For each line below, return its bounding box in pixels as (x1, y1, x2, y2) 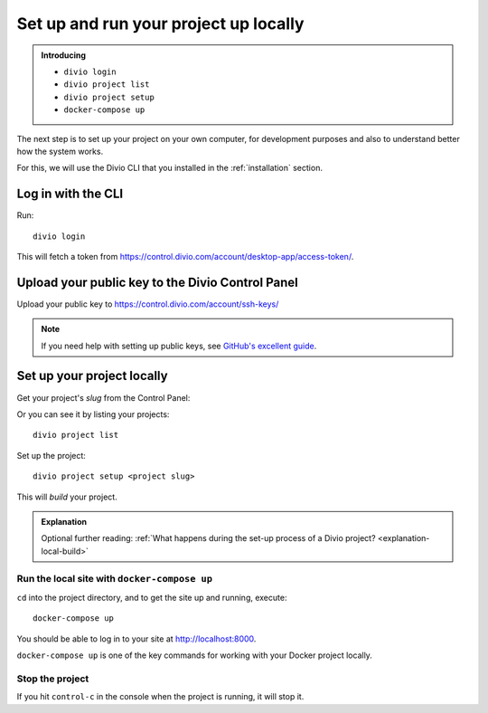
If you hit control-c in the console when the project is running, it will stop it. (16, 691, 305, 702)
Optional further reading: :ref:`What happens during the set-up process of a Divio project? (41, 533, 376, 544)
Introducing (41, 50, 86, 61)
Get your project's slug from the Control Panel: (16, 392, 191, 403)
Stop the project (16, 672, 89, 685)
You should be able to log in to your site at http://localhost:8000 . (16, 633, 257, 644)
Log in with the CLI (16, 186, 124, 202)
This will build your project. (16, 491, 117, 502)
